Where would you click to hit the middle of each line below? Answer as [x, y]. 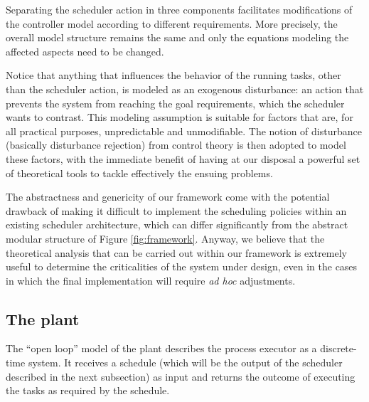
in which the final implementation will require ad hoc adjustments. [151, 280]
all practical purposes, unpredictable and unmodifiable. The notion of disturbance [184, 131]
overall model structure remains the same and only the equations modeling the [177, 37]
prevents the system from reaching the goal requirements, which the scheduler [175, 103]
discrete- [338, 348]
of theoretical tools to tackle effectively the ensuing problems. [139, 173]
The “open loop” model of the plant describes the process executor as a [161, 348]
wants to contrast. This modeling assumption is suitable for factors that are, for [180, 117]
